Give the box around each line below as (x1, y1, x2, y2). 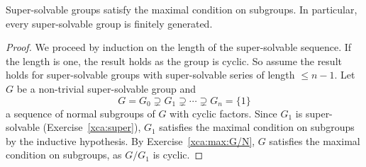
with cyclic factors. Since (170, 105, 277, 120)
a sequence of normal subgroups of (6, 105, 155, 120)
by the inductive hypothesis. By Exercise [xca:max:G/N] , (6, 133, 255, 148)
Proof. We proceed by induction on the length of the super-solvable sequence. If (6, 40, 352, 54)
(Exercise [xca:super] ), (43, 120, 141, 134)
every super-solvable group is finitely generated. (6, 16, 213, 30)
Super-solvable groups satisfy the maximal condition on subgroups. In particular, (6, 2, 357, 16)
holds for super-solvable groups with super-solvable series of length (6, 67, 295, 82)
